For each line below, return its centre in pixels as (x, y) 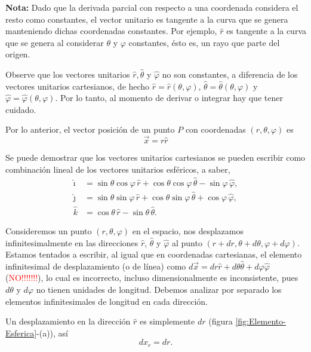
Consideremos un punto (49, 231)
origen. (18, 54)
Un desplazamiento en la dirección (68, 321)
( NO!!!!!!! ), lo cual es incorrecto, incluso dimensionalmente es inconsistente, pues (152, 278)
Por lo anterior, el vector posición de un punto (90, 129)
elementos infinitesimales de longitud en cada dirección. (107, 301)
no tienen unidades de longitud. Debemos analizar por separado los (159, 290)
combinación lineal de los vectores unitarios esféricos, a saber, (118, 169)
